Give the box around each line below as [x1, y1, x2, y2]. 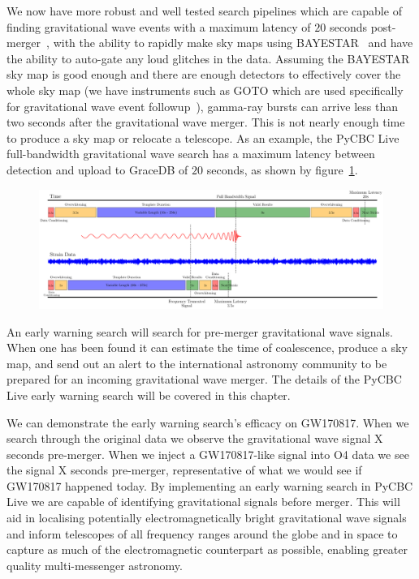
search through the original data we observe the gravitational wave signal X [6, 430, 383, 447]
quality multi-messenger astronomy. [6, 556, 183, 573]
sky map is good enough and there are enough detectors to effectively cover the [6, 66, 401, 83]
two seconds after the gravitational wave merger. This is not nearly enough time [6, 114, 405, 131]
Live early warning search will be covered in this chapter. [6, 386, 291, 403]
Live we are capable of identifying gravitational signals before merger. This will [6, 493, 400, 510]
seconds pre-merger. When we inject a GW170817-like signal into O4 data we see [6, 445, 409, 462]
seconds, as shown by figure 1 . [206, 161, 358, 178]
